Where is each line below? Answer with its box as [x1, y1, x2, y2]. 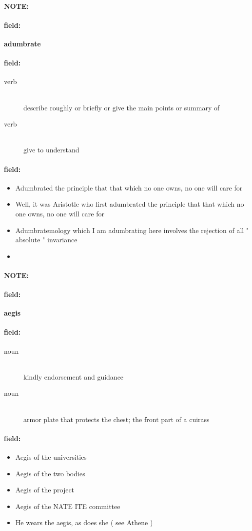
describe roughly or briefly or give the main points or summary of [23, 102, 220, 112]
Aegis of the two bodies [15, 468, 85, 478]
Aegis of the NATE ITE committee [15, 501, 120, 511]
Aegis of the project [15, 485, 75, 495]
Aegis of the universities [15, 452, 87, 462]
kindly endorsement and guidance [23, 371, 124, 382]
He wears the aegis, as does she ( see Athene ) [15, 517, 153, 528]
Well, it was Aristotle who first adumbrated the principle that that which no [15, 199, 244, 209]
